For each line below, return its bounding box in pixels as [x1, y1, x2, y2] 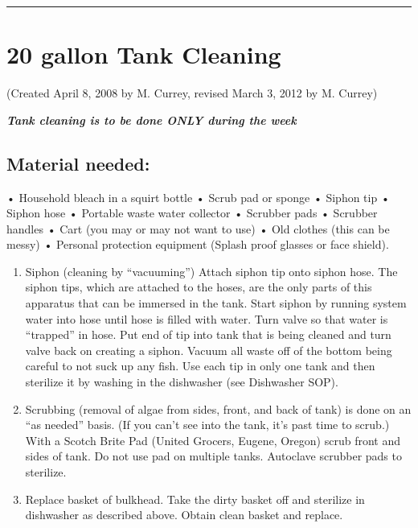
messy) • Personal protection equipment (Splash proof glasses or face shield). [6, 236, 389, 253]
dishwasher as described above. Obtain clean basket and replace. [25, 506, 343, 523]
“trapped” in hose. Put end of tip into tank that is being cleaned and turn [25, 326, 391, 343]
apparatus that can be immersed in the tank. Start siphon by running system [25, 295, 407, 311]
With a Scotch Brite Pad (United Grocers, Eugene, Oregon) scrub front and [25, 431, 401, 448]
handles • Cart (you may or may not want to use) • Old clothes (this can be [6, 220, 390, 237]
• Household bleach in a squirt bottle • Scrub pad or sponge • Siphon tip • [6, 188, 390, 205]
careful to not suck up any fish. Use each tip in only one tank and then [25, 357, 375, 374]
